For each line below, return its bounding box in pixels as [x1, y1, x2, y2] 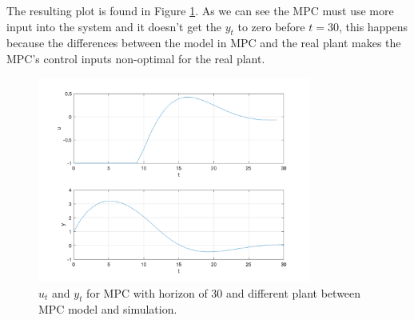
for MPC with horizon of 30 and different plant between [86, 284, 361, 301]
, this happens [338, 18, 408, 34]
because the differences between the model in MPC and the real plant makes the [6, 34, 401, 51]
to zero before [237, 18, 305, 34]
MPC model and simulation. [38, 301, 177, 318]
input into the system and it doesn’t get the [6, 18, 221, 34]
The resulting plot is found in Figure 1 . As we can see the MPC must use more [6, 2, 394, 18]
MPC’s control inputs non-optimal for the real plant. [6, 50, 265, 66]
